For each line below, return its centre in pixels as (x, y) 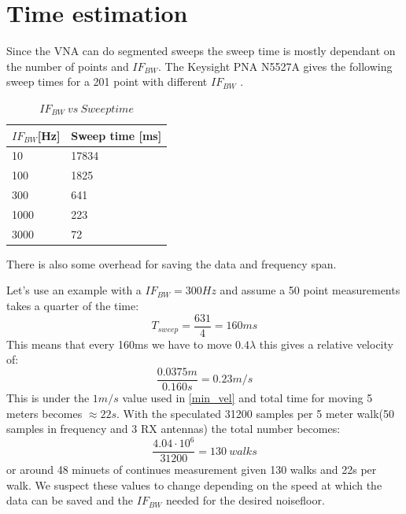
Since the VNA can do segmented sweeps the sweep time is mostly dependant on (201, 51)
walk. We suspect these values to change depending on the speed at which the (194, 484)
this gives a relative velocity (326, 344)
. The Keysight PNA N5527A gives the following (275, 66)
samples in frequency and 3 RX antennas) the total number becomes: (173, 429)
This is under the (48, 397)
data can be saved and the (70, 500)
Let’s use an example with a (74, 290)
